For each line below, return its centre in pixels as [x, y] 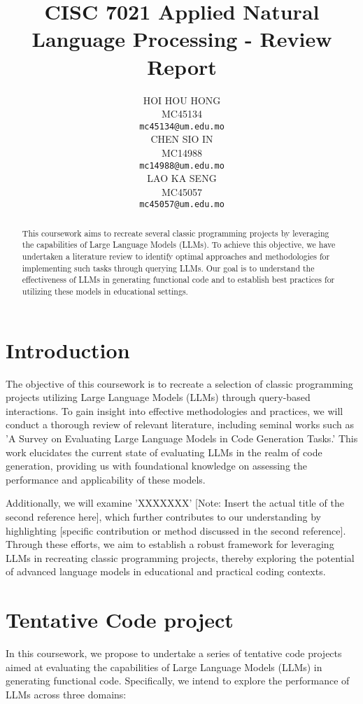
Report [182, 66]
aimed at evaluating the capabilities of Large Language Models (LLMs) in [164, 667]
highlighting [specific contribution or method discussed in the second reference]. [176, 530]
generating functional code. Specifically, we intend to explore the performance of [178, 681]
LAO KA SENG [182, 178]
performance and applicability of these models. [106, 479]
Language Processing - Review [182, 39]
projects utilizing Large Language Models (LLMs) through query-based [158, 397]
